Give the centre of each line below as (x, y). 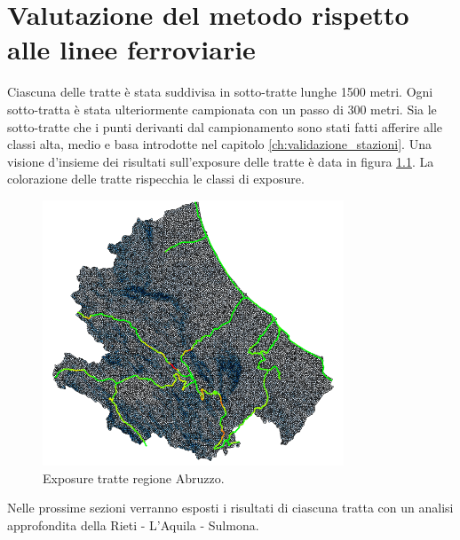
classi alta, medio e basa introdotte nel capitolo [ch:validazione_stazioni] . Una (219, 144)
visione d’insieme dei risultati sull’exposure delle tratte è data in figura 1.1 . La (221, 161)
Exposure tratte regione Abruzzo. (134, 477)
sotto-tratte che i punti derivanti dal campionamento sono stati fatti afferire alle (225, 126)
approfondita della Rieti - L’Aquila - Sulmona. (133, 524)
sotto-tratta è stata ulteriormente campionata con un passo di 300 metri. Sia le (222, 109)
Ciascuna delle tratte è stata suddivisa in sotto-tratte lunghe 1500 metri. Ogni (220, 92)
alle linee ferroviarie (131, 49)
